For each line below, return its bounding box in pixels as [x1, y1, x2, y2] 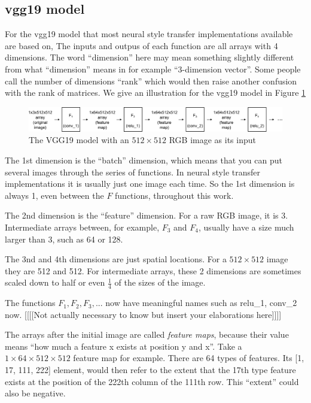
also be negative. [5, 387, 66, 399]
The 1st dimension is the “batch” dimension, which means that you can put [5, 153, 282, 166]
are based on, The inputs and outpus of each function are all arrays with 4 [5, 39, 278, 51]
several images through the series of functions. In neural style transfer [5, 165, 260, 178]
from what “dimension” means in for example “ [5, 62, 178, 75]
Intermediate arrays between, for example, [5, 220, 160, 233]
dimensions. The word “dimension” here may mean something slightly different [5, 51, 294, 63]
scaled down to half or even [5, 276, 105, 289]
